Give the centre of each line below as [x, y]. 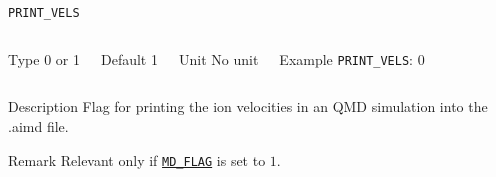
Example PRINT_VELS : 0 [352, 58]
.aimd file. [38, 125]
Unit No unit [218, 58]
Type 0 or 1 [44, 58]
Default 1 [129, 58]
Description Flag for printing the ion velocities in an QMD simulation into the [248, 106]
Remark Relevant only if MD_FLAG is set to [137, 159]
